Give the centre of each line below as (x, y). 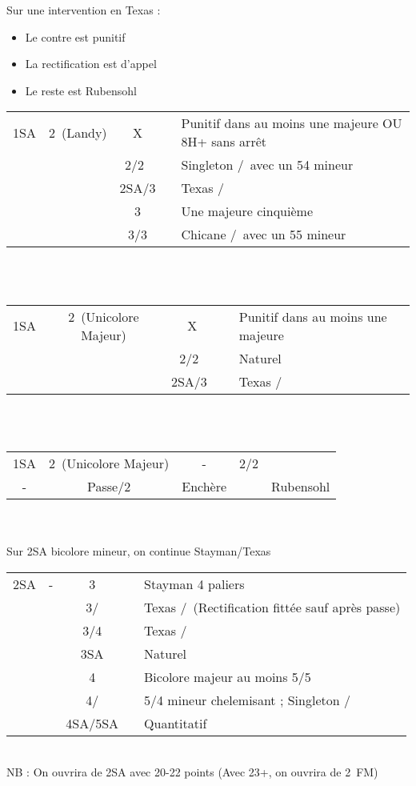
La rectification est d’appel (91, 64)
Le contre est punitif (75, 36)
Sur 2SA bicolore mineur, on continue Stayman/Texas (139, 550)
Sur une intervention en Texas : (84, 10)
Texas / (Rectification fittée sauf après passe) (272, 607)
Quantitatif (176, 723)
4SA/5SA (92, 723)
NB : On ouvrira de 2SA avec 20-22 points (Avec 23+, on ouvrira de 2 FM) (192, 772)
